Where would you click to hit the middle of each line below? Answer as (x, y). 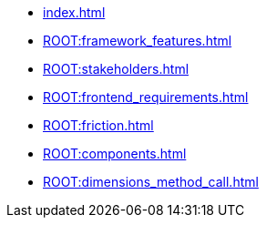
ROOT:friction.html (98, 125)
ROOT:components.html (115, 153)
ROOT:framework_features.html (138, 41)
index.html (74, 12)
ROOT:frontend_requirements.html (146, 97)
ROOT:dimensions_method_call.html (151, 182)
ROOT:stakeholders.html (116, 69)
